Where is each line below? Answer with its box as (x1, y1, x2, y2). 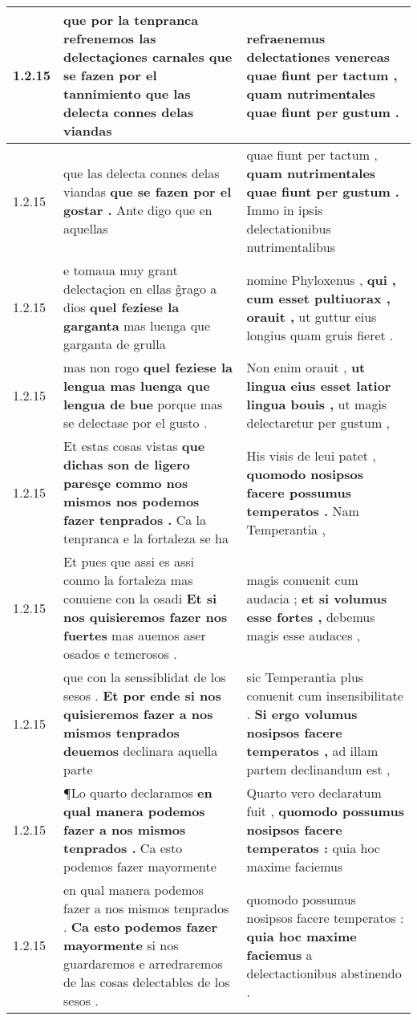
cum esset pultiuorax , (246, 288, 391, 307)
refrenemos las (63, 29, 156, 47)
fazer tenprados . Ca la (63, 510, 207, 529)
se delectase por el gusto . (63, 413, 208, 432)
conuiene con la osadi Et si (63, 589, 217, 608)
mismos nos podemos (63, 492, 200, 510)
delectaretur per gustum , (246, 413, 391, 432)
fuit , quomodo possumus (246, 802, 404, 820)
